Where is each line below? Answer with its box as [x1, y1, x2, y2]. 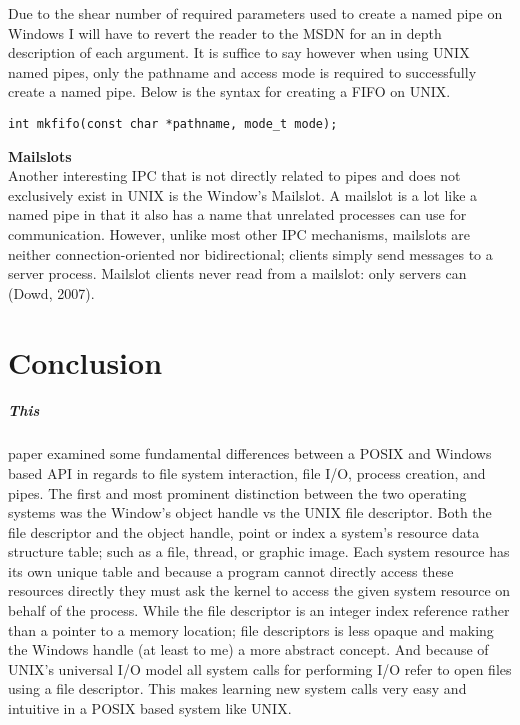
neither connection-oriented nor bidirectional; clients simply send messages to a [8, 243, 493, 264]
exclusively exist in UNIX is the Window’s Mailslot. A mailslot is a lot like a [8, 184, 478, 205]
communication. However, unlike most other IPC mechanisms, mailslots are [8, 224, 470, 244]
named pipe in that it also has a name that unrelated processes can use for [8, 204, 467, 225]
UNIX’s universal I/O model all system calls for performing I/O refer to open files [8, 658, 512, 679]
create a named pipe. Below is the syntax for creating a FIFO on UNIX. [8, 81, 451, 102]
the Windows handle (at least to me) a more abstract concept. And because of [8, 639, 489, 660]
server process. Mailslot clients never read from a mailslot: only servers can [8, 263, 467, 284]
